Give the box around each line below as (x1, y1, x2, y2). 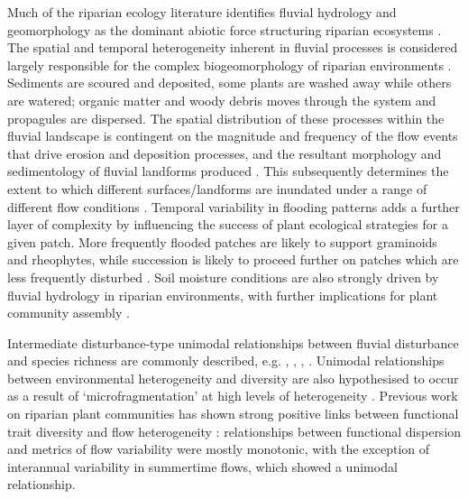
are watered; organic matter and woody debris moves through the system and (7, 90, 436, 109)
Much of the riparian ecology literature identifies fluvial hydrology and (7, 3, 397, 21)
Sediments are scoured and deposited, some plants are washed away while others (7, 73, 452, 92)
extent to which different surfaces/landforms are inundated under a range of (7, 179, 427, 198)
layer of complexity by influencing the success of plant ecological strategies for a (7, 215, 448, 234)
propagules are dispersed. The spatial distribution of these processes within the (7, 108, 445, 127)
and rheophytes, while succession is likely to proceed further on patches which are (7, 250, 459, 269)
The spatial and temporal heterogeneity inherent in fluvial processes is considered (7, 38, 458, 57)
